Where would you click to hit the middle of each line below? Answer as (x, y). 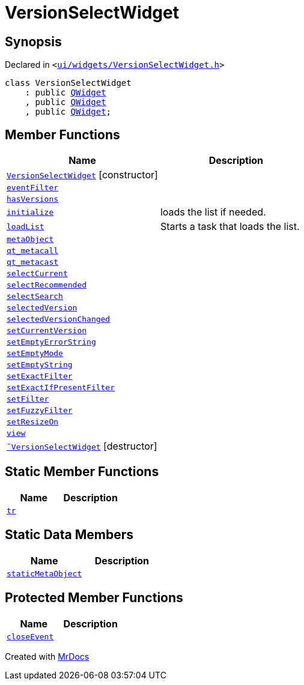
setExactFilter (40, 376)
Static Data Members (69, 535)
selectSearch (35, 297)
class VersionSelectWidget (68, 83)
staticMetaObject (44, 573)
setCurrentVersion (47, 331)
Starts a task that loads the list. (230, 227)
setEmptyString (40, 365)
